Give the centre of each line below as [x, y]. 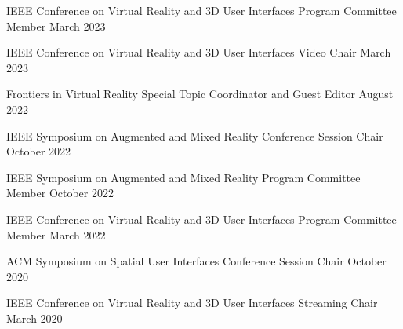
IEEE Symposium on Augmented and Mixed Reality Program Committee [183, 177]
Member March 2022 [56, 234]
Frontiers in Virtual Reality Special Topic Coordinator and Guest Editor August [200, 94]
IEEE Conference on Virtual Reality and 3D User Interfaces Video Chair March [199, 52]
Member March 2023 [56, 26]
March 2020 [34, 318]
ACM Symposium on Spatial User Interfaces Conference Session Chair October [196, 261]
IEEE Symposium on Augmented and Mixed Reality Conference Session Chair [195, 135]
